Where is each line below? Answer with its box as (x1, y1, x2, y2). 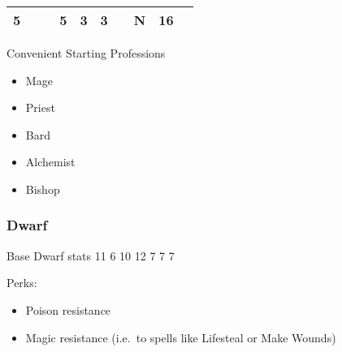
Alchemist (25, 153, 76, 170)
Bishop (25, 180, 60, 197)
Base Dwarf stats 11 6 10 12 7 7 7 (6, 247, 175, 264)
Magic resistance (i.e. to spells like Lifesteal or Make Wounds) (25, 328, 336, 346)
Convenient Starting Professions (6, 45, 166, 61)
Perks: (6, 274, 37, 291)
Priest (25, 99, 55, 116)
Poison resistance (25, 301, 111, 318)
